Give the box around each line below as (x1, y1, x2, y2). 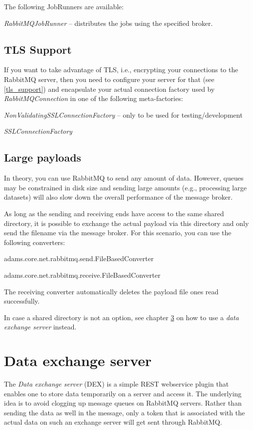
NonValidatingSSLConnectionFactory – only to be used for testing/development (4, 109, 243, 120)
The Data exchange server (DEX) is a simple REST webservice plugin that (4, 379, 229, 389)
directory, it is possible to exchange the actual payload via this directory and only (4, 218, 249, 228)
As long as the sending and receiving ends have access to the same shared (4, 208, 224, 218)
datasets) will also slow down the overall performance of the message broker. (4, 192, 233, 202)
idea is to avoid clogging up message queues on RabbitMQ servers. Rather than (4, 398, 242, 408)
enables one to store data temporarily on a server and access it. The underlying (4, 388, 242, 398)
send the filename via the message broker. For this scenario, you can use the (4, 227, 232, 238)
